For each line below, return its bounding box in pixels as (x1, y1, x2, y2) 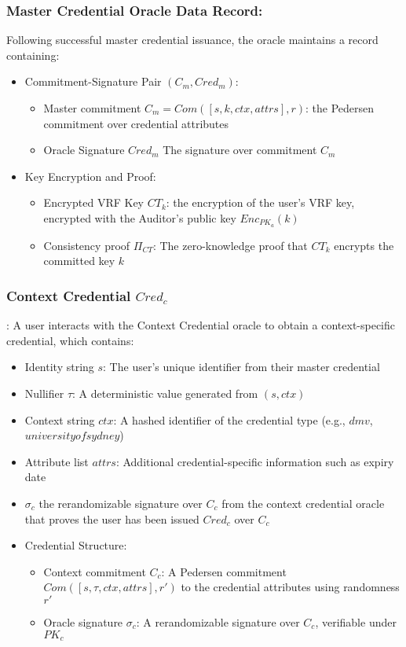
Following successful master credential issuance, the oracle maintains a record (6, 31, 379, 48)
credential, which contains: (6, 332, 134, 348)
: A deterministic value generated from (72, 385, 258, 402)
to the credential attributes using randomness (181, 579, 400, 595)
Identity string (24, 358, 94, 375)
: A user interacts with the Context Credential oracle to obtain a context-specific (6, 317, 396, 333)
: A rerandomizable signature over (136, 613, 300, 630)
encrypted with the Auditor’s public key (43, 209, 236, 226)
